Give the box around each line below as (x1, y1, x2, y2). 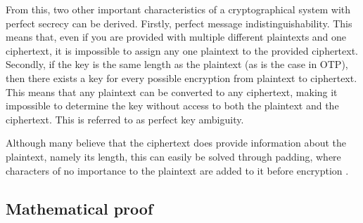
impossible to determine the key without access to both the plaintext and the (6, 98, 339, 113)
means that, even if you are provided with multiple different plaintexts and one (6, 29, 347, 44)
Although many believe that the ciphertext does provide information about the (6, 135, 347, 150)
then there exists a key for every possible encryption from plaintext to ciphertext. (6, 70, 357, 85)
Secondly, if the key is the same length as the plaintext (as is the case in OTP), (6, 57, 348, 72)
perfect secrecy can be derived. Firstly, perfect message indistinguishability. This (6, 15, 352, 30)
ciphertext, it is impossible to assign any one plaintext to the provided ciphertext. (6, 43, 359, 58)
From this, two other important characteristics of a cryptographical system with (6, 2, 351, 16)
